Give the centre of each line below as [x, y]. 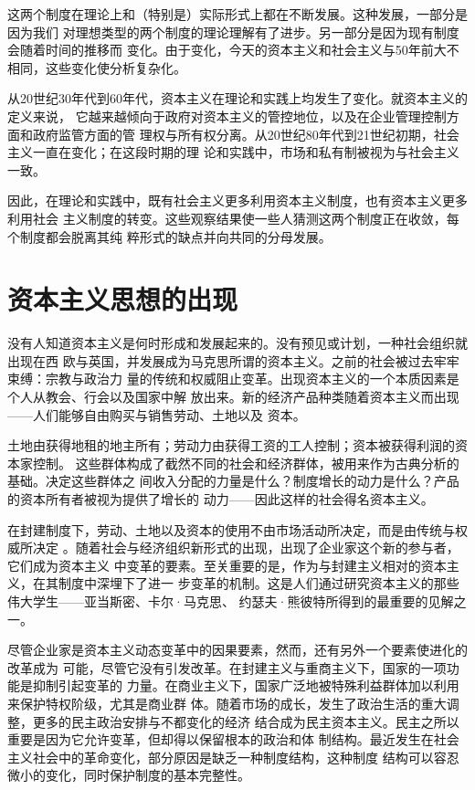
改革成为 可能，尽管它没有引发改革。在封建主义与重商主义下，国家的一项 [227, 667]
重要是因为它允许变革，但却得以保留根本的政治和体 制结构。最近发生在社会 [233, 739]
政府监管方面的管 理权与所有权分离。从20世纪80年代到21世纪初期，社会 [246, 134]
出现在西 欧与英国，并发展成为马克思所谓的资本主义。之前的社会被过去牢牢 [233, 360]
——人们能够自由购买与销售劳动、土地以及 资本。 [157, 414]
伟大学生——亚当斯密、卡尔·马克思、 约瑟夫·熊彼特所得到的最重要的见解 [231, 600]
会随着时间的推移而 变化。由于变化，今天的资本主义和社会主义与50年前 [221, 50]
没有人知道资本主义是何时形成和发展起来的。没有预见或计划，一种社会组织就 [237, 343]
